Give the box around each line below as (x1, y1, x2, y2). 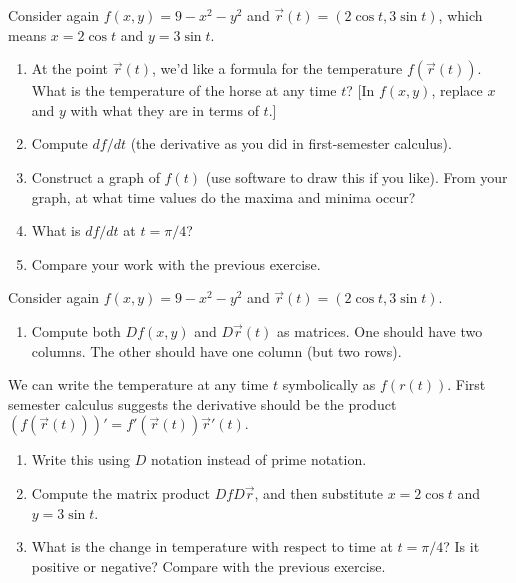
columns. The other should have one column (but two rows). (31, 340, 402, 361)
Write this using (31, 449, 131, 470)
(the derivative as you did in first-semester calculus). (130, 133, 452, 154)
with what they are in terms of (70, 99, 259, 120)
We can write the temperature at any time (8, 374, 269, 395)
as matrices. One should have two (277, 320, 483, 341)
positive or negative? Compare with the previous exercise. (31, 555, 386, 576)
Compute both (31, 320, 121, 341)
